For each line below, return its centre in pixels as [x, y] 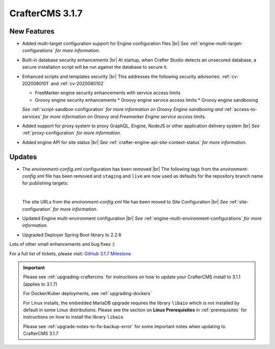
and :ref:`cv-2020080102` [78, 83]
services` [32, 117]
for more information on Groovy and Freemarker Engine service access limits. [124, 117]
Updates [23, 157]
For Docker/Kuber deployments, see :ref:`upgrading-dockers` [88, 294]
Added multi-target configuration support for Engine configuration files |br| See [105, 44]
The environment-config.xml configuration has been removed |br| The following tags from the [121, 169]
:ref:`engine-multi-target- [216, 44]
